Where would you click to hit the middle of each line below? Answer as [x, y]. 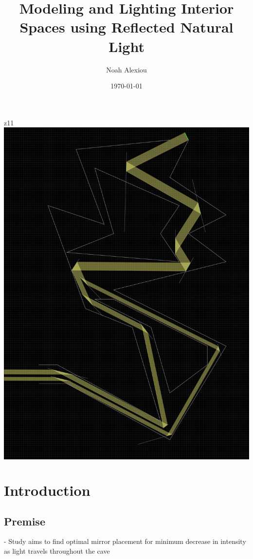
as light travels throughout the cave [57, 550]
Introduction [47, 490]
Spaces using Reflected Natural [126, 27]
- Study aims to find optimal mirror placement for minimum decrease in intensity [125, 541]
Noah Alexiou [126, 69]
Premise [25, 521]
